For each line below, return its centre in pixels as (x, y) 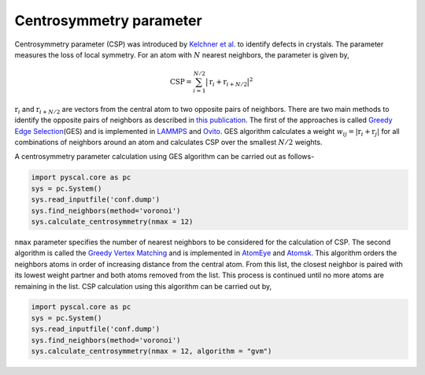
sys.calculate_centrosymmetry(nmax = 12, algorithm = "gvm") (152, 351)
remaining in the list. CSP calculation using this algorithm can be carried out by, (143, 286)
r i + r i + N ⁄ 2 (228, 83)
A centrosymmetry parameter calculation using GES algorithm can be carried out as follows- (164, 157)
